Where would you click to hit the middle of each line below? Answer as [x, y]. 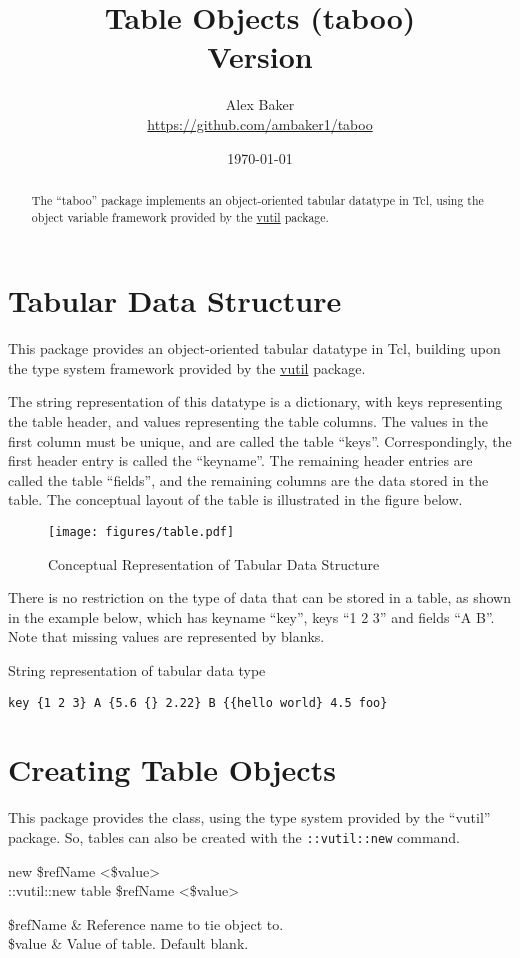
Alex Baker [260, 104]
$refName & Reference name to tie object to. [146, 923]
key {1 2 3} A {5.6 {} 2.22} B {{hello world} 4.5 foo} [198, 702]
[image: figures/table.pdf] [141, 531]
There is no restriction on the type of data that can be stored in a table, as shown [259, 597]
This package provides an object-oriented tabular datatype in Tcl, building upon [254, 348]
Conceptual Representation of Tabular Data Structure [214, 563]
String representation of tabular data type [137, 669]
